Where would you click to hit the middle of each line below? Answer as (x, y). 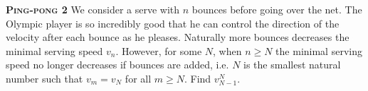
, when (227, 50)
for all (138, 78)
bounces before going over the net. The (277, 9)
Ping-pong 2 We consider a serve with (93, 9)
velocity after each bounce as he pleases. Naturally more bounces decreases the (178, 37)
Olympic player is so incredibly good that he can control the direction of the (173, 23)
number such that (44, 78)
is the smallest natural (292, 65)
